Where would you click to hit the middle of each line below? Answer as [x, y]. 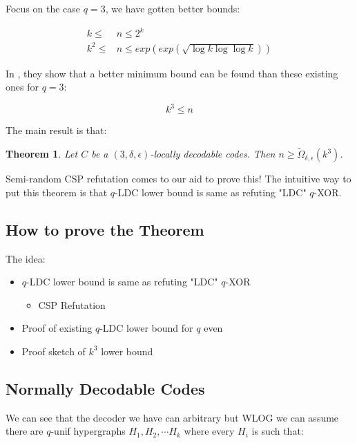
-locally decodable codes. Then [213, 154]
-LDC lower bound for [146, 328]
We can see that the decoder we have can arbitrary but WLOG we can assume [172, 417]
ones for [22, 87]
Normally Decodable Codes [105, 388]
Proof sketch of [54, 351]
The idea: [26, 258]
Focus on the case [43, 8]
